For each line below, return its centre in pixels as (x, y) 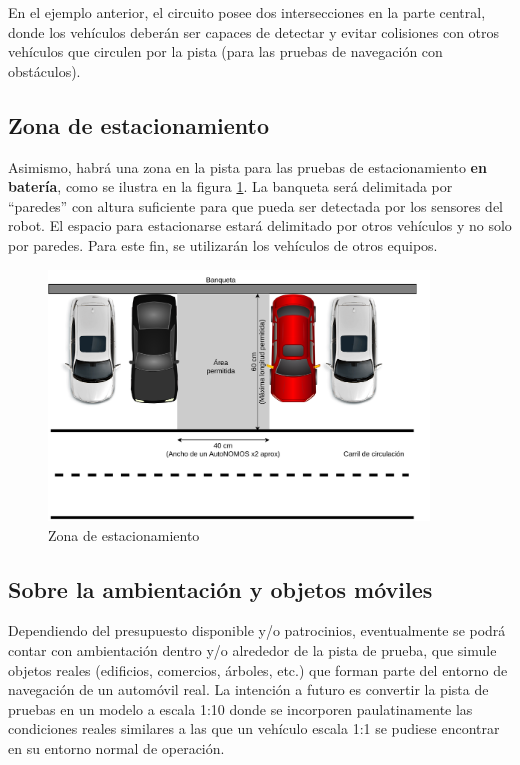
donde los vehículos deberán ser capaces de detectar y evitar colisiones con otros (254, 31)
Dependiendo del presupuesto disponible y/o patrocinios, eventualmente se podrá (257, 630)
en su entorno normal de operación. (116, 748)
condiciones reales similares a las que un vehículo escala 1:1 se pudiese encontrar (254, 728)
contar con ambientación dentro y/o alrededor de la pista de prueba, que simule (252, 650)
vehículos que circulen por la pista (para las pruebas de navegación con (225, 51)
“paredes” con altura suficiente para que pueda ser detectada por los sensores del (256, 205)
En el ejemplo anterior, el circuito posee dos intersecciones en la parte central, (247, 12)
